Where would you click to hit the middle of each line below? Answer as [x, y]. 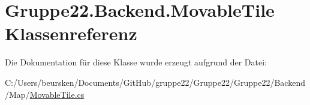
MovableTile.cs [57, 94]
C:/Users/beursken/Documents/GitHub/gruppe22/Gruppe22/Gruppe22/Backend [155, 82]
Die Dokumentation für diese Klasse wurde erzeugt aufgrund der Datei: [136, 62]
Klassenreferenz [71, 33]
